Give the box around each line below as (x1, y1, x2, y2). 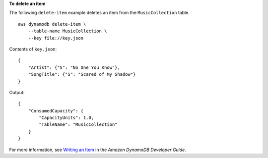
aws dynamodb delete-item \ (18, 21, 86, 27)
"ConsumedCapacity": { (28, 108, 84, 113)
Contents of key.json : (9, 46, 57, 52)
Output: (9, 89, 25, 95)
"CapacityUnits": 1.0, (39, 115, 94, 121)
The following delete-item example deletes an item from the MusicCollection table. (9, 10, 190, 16)
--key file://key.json (28, 35, 84, 41)
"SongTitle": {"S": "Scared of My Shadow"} (28, 72, 136, 77)
